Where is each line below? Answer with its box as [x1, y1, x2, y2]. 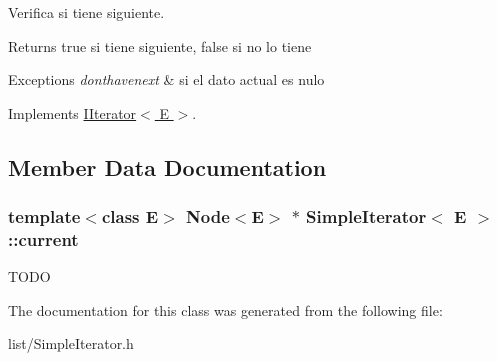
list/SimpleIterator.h [8, 333, 134, 354]
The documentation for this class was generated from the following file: [8, 299, 443, 320]
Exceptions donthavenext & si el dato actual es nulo [8, 69, 325, 90]
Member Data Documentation [8, 151, 327, 182]
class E [101, 204, 159, 229]
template [8, 204, 81, 229]
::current [8, 227, 79, 251]
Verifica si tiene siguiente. [8, 2, 165, 22]
